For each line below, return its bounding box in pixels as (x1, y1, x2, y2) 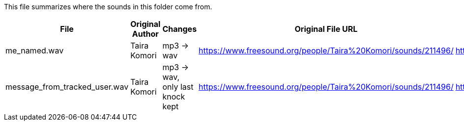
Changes (162, 24, 197, 34)
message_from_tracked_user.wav (5, 82, 129, 92)
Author (132, 29, 159, 39)
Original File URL (294, 24, 358, 34)
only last (162, 82, 194, 92)
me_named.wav (5, 46, 64, 55)
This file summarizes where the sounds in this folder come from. (4, 2, 212, 11)
